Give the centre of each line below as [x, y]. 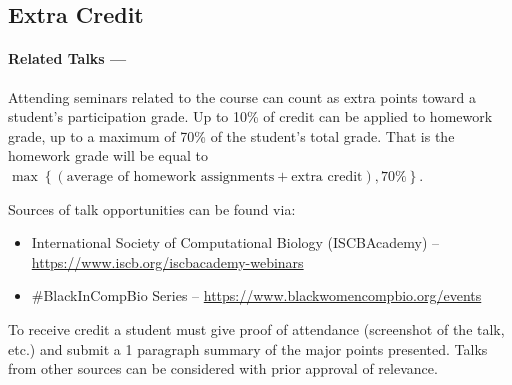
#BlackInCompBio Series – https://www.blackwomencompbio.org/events [256, 295]
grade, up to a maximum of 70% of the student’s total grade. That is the [231, 135]
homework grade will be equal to [108, 155]
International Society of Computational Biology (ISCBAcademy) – [235, 242]
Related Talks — [67, 58]
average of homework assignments [170, 176]
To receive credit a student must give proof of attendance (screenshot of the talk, [256, 328]
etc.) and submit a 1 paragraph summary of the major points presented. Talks [248, 348]
